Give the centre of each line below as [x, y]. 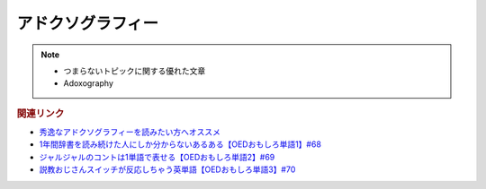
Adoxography [89, 83]
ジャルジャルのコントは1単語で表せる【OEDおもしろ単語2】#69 [157, 157]
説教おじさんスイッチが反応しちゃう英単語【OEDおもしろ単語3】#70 [167, 169]
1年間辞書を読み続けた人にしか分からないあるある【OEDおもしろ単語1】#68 [180, 144]
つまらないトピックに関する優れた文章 [135, 71]
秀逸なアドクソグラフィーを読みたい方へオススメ [130, 132]
